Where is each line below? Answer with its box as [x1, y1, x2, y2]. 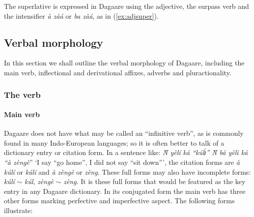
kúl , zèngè [25, 176, 54, 186]
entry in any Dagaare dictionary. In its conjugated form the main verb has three [4, 186, 246, 196]
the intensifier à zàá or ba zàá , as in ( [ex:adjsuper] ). [4, 10, 159, 21]
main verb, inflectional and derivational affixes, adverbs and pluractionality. [4, 67, 231, 77]
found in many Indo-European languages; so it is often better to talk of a [4, 137, 225, 148]
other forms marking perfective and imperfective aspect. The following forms [4, 195, 235, 206]
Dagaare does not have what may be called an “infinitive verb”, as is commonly [4, 128, 244, 138]
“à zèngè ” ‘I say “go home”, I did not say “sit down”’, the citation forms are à [4, 157, 240, 167]
